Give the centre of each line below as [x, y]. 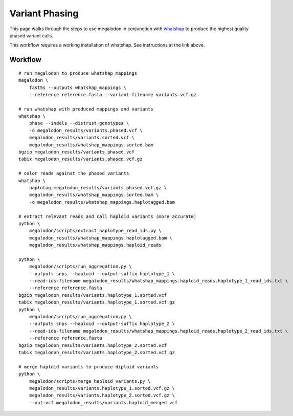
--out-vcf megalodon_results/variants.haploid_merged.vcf [103, 402]
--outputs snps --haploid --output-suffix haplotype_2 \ [102, 324]
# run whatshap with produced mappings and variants [86, 109]
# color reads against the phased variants [74, 173]
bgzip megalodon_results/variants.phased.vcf [77, 152]
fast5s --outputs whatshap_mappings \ [78, 87]
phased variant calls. [31, 35]
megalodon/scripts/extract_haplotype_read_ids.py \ [95, 231]
